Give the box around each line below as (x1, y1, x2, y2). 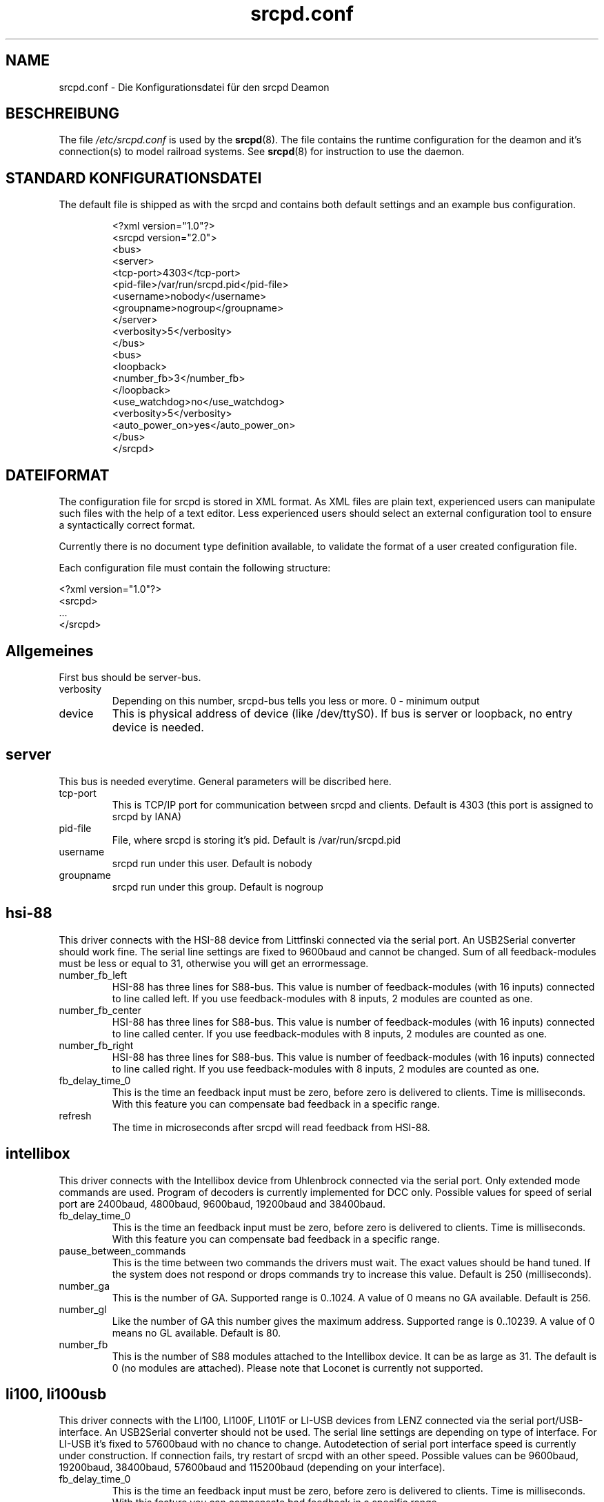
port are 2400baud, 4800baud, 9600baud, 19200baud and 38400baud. (59, 1197, 386, 1210)
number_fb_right (59, 1039, 134, 1051)
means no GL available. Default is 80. (112, 1326, 281, 1339)
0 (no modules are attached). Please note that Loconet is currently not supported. (112, 1361, 483, 1374)
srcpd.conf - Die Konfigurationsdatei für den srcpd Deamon (59, 81, 330, 93)
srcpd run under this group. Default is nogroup (112, 880, 323, 893)
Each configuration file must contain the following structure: (59, 562, 331, 574)
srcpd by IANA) (112, 810, 182, 822)
